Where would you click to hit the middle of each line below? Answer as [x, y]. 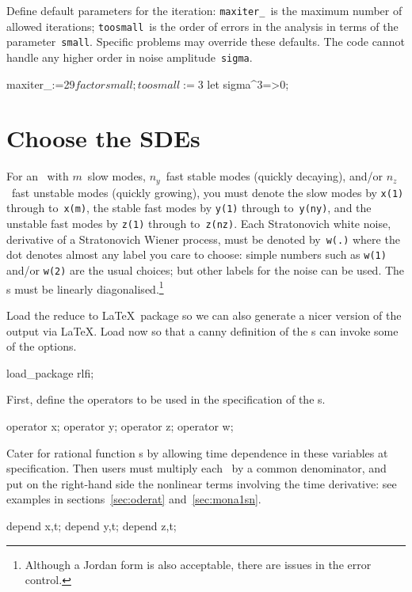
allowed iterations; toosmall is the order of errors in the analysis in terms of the [202, 26]
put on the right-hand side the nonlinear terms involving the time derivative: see [202, 483]
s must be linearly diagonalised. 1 [85, 287]
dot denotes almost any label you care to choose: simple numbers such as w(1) [196, 254]
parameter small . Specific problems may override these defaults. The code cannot [206, 42]
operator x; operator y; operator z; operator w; [120, 425]
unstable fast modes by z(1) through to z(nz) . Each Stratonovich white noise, [199, 224]
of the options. [42, 346]
